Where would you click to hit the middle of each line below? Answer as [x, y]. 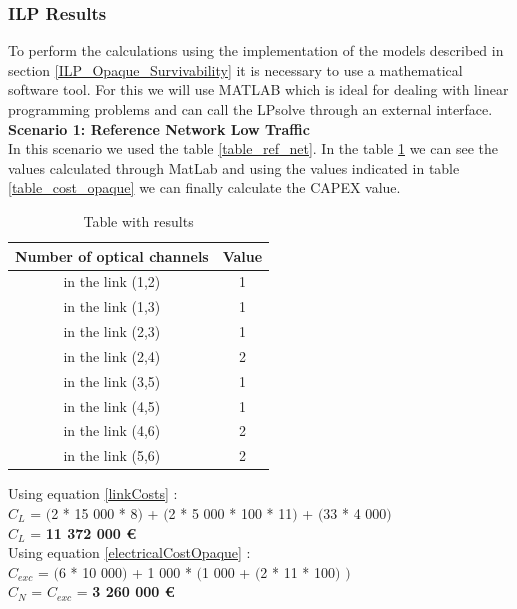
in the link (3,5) [112, 380]
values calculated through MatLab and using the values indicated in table [234, 167]
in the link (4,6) [112, 430]
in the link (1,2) [112, 281]
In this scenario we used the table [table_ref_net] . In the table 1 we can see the [253, 148]
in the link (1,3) [112, 306]
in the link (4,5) [112, 405]
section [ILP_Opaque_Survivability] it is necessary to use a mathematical [235, 69]
